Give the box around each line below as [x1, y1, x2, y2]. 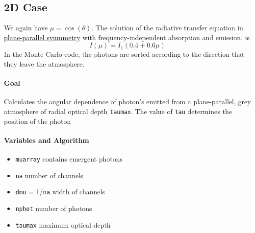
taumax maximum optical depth [15, 219, 111, 230]
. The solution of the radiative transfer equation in [91, 23, 243, 33]
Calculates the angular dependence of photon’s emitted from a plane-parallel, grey [4, 96, 251, 107]
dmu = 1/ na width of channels [15, 186, 105, 197]
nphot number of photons [15, 203, 92, 213]
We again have [4, 23, 48, 33]
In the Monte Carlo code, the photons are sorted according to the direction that [4, 49, 245, 59]
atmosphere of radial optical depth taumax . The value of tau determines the [4, 106, 232, 116]
